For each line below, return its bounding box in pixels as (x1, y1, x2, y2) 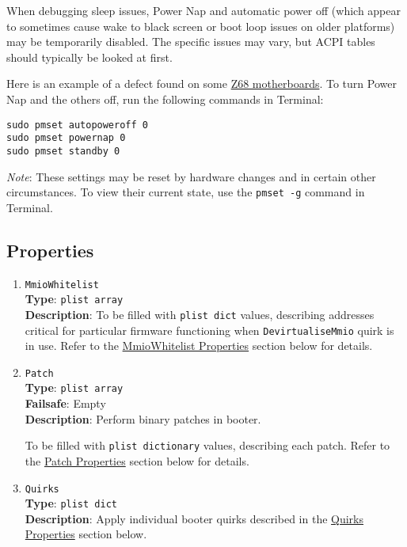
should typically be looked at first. (6, 48, 173, 65)
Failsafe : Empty (25, 395, 106, 412)
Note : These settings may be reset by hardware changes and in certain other (6, 168, 376, 184)
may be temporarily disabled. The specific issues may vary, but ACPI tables (6, 33, 375, 50)
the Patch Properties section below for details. (25, 452, 249, 469)
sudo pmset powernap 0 (6, 132, 126, 144)
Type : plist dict (25, 495, 117, 511)
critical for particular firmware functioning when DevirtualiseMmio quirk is (25, 321, 394, 338)
